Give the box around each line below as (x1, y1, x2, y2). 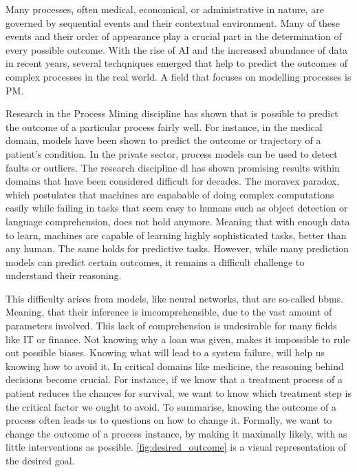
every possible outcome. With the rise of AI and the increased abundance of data (6, 42, 348, 57)
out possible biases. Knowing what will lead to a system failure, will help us (6, 345, 325, 360)
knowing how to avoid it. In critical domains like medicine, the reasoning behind (6, 358, 344, 373)
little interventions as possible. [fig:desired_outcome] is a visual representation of (6, 440, 347, 454)
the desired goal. (6, 453, 75, 467)
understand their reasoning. (6, 268, 122, 283)
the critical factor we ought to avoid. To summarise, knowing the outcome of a (6, 399, 336, 413)
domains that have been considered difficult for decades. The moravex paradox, (6, 174, 340, 188)
